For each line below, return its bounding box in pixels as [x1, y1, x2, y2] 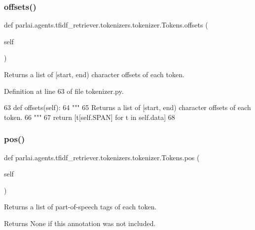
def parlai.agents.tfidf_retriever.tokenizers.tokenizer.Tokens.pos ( [4, 152, 200, 162]
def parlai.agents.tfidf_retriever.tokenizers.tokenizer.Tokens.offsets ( [4, 20, 208, 30]
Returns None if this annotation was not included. [4, 218, 156, 228]
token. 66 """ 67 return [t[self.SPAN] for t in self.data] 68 [4, 112, 175, 122]
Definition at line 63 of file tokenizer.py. [4, 86, 124, 96]
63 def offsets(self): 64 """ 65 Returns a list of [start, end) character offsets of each [4, 102, 251, 113]
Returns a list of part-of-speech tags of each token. [4, 201, 157, 212]
